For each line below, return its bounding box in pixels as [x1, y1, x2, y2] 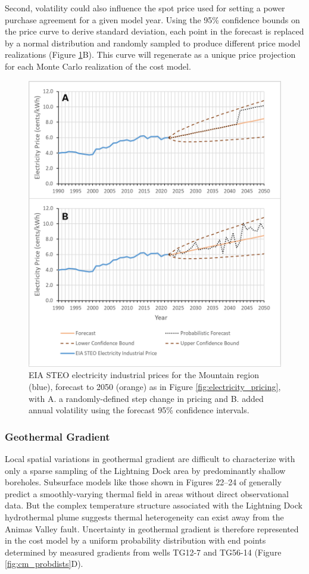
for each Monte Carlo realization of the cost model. [5, 60, 191, 72]
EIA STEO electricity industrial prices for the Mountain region [29, 369, 259, 381]
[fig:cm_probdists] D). [5, 557, 83, 570]
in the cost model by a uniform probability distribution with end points [5, 534, 266, 547]
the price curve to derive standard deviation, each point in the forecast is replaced [5, 25, 304, 38]
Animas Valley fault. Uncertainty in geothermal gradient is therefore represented [5, 522, 299, 535]
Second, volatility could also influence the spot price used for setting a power [5, 2, 285, 14]
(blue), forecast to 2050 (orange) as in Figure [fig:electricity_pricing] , [29, 380, 281, 393]
